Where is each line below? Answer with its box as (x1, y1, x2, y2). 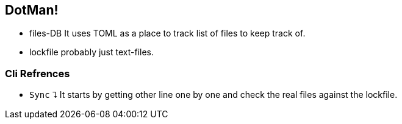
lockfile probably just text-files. (29, 47, 154, 58)
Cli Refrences (5, 67, 70, 80)
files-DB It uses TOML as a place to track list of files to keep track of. (29, 28, 306, 39)
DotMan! (5, 2, 59, 18)
